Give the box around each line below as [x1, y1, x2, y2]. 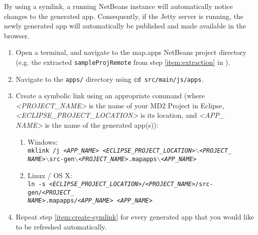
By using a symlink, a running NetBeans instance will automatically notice [4, 1, 233, 11]
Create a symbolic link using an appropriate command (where [15, 90, 205, 101]
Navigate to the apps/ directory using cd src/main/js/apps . [15, 73, 204, 84]
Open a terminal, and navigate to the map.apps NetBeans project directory [15, 47, 247, 57]
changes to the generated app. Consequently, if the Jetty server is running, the [4, 10, 244, 21]
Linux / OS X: [27, 170, 72, 180]
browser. [4, 30, 30, 40]
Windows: [27, 136, 58, 147]
